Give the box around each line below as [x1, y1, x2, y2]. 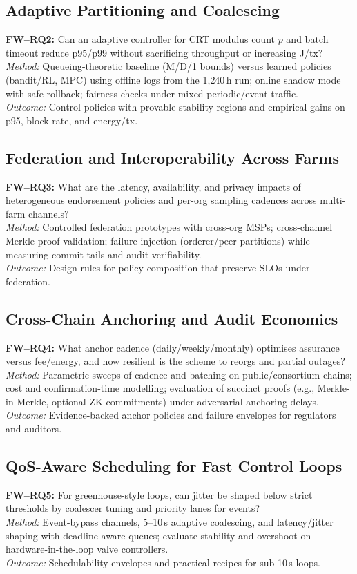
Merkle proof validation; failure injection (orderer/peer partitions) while [6, 233, 310, 247]
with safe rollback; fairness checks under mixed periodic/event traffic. [6, 86, 298, 100]
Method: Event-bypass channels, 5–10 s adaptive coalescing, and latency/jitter [6, 515, 334, 529]
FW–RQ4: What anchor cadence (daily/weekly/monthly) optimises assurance [6, 340, 340, 354]
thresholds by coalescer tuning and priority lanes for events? [6, 501, 260, 515]
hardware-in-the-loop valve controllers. [6, 542, 168, 556]
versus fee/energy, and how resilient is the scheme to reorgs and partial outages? [6, 354, 345, 368]
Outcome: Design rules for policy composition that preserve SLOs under [6, 260, 310, 275]
